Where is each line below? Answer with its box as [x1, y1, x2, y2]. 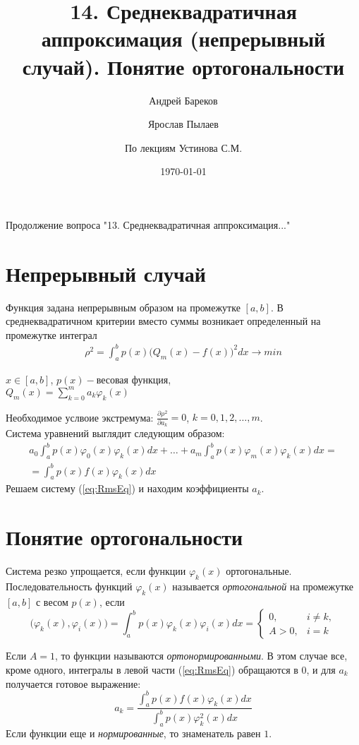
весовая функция [96, 375, 169, 386]
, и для [306, 662, 336, 677]
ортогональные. [226, 564, 292, 578]
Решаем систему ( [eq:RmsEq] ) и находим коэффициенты [6, 481, 249, 496]
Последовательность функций [6, 578, 133, 593]
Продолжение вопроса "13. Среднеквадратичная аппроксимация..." [6, 217, 291, 232]
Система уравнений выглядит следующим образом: [6, 426, 225, 441]
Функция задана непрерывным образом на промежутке [6, 299, 241, 314]
